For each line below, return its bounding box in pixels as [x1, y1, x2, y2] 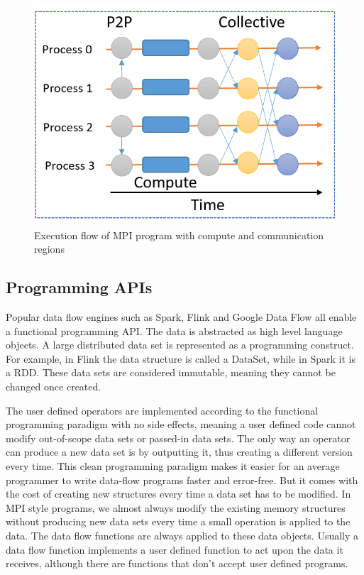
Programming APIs [6, 276, 153, 298]
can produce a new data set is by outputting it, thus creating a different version [6, 444, 353, 459]
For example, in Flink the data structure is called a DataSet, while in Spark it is [6, 351, 355, 366]
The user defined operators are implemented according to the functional [6, 402, 319, 417]
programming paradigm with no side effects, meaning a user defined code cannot [6, 417, 356, 432]
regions [34, 241, 65, 256]
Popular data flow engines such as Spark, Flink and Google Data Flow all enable [6, 310, 357, 324]
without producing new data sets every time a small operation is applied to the [6, 514, 351, 529]
